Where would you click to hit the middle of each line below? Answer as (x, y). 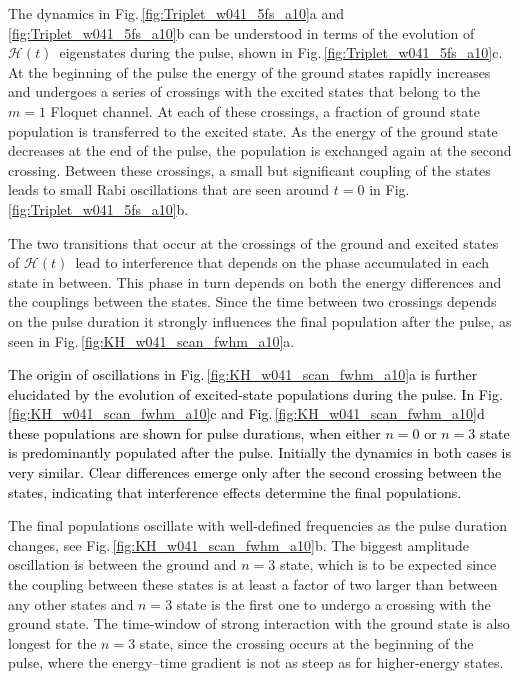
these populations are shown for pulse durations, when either (194, 432)
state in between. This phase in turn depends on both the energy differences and (255, 281)
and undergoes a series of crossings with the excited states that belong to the (244, 91)
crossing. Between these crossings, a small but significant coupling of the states (249, 169)
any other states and (71, 603)
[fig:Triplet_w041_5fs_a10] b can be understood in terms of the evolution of (241, 32)
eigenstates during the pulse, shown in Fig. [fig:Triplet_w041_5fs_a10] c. (281, 52)
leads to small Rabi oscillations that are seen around (169, 189)
